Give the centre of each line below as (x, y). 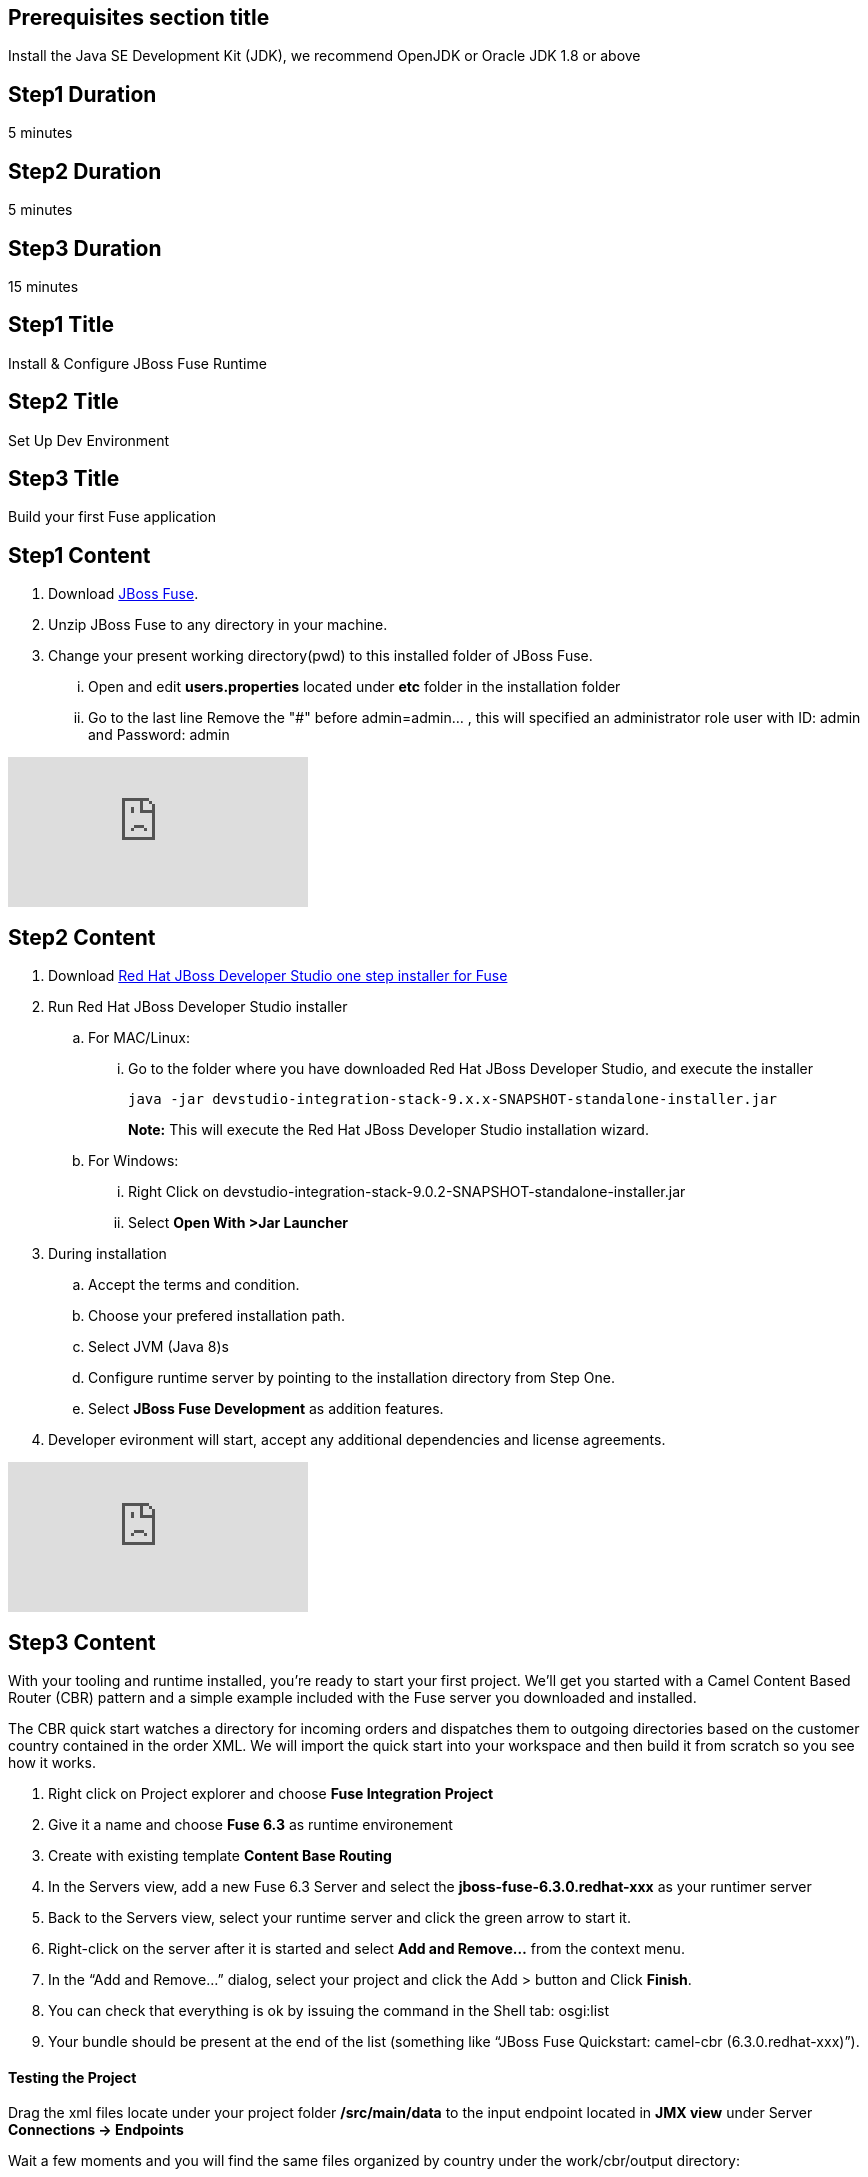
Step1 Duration (82, 94)
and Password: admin (159, 735)
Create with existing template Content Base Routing (220, 1856)
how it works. (52, 1763)
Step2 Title (63, 402)
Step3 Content (82, 1642)
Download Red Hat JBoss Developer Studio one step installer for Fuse (278, 976)
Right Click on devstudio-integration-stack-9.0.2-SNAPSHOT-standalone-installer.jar (407, 1192)
